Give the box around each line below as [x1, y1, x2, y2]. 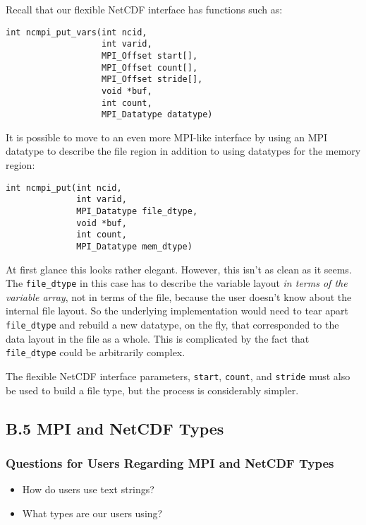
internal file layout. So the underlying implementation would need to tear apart [6, 303, 348, 318]
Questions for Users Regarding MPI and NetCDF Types [6, 454, 334, 471]
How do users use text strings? [22, 482, 154, 497]
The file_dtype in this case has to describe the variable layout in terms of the [6, 276, 348, 290]
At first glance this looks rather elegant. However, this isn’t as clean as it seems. [6, 261, 352, 276]
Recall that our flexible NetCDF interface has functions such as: [6, 2, 283, 16]
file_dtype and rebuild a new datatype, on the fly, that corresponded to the [6, 317, 339, 331]
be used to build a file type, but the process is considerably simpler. [6, 382, 299, 397]
